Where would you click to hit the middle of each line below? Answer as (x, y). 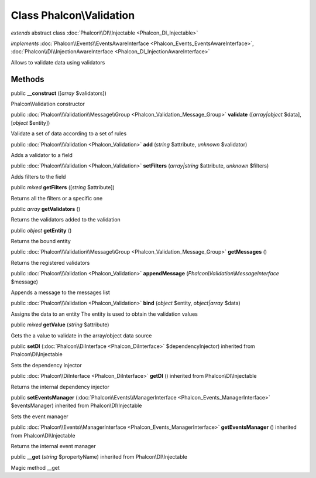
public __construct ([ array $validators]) (59, 93)
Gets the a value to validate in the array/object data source (81, 335)
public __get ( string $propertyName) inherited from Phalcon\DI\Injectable (99, 457)
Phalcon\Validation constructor (48, 104)
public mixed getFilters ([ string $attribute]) (63, 187)
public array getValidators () (46, 209)
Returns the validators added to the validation (66, 220)
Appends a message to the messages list (61, 292)
